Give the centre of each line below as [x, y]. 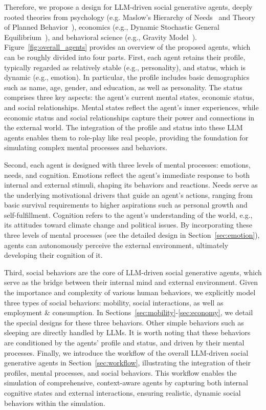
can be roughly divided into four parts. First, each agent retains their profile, [125, 57]
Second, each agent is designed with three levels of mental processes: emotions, [127, 164]
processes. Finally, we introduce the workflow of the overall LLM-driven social [126, 352]
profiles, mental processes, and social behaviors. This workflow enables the [120, 372]
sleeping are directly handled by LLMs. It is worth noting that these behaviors [127, 332]
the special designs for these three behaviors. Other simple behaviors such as [124, 322]
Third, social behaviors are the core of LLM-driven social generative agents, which [133, 272]
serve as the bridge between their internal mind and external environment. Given [131, 282]
